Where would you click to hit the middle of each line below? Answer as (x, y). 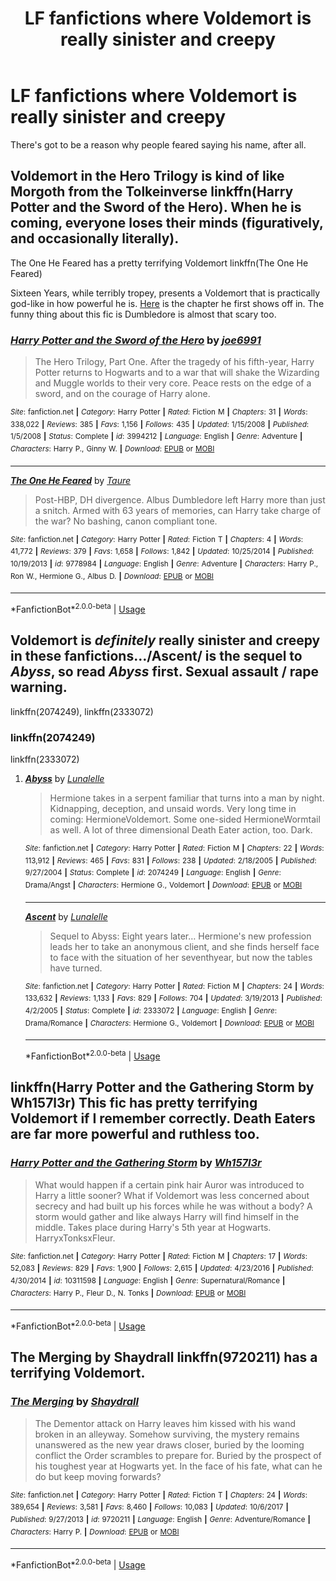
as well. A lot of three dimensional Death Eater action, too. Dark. (181, 830)
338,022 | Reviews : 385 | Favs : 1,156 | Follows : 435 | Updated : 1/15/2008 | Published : (160, 424)
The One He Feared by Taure (71, 480)
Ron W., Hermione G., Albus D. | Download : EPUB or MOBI (112, 576)
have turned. (76, 968)
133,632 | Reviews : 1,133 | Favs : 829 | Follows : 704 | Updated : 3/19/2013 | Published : (173, 998)
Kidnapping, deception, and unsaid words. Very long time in (173, 809)
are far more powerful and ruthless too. (135, 1134)
